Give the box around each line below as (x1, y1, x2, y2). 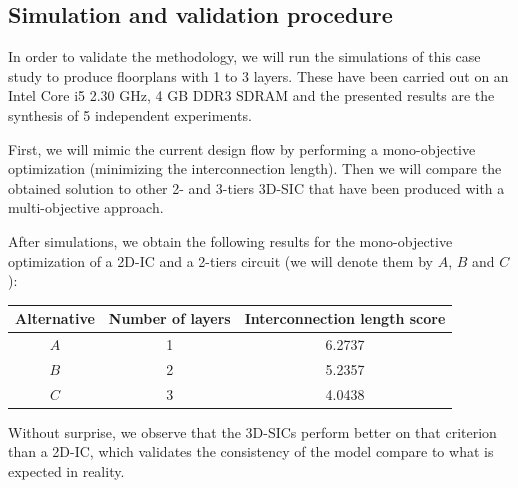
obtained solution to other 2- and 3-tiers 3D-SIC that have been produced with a (8, 177, 505, 198)
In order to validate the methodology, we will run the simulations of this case (8, 46, 481, 67)
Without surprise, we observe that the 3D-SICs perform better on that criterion (8, 421, 497, 442)
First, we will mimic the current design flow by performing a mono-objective (8, 138, 476, 159)
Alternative (15, 308, 95, 329)
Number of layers (108, 308, 231, 329)
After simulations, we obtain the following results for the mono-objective (8, 230, 453, 251)
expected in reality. (8, 461, 125, 482)
